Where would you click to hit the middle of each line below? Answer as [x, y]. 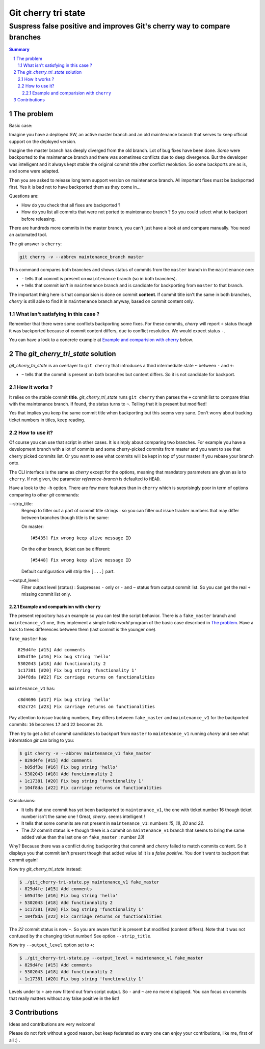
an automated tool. [28, 235]
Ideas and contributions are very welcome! [52, 1024]
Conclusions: [22, 801]
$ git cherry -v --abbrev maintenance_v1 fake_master [85, 754]
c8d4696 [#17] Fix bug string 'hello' [65, 700]
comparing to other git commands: [44, 495]
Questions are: [24, 196]
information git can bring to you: [41, 740]
